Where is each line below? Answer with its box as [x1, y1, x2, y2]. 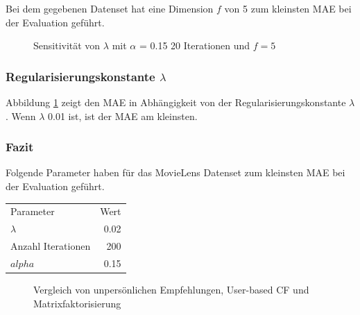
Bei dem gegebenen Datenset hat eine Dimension [6, 1, 214, 15]
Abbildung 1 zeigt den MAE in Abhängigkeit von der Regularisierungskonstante [6, 95, 346, 109]
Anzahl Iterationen [10, 239, 91, 253]
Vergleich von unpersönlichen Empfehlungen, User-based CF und [33, 282, 309, 296]
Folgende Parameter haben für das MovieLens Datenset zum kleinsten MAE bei [6, 165, 345, 180]
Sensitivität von [33, 38, 101, 53]
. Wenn [6, 108, 36, 123]
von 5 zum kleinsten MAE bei [224, 1, 352, 15]
